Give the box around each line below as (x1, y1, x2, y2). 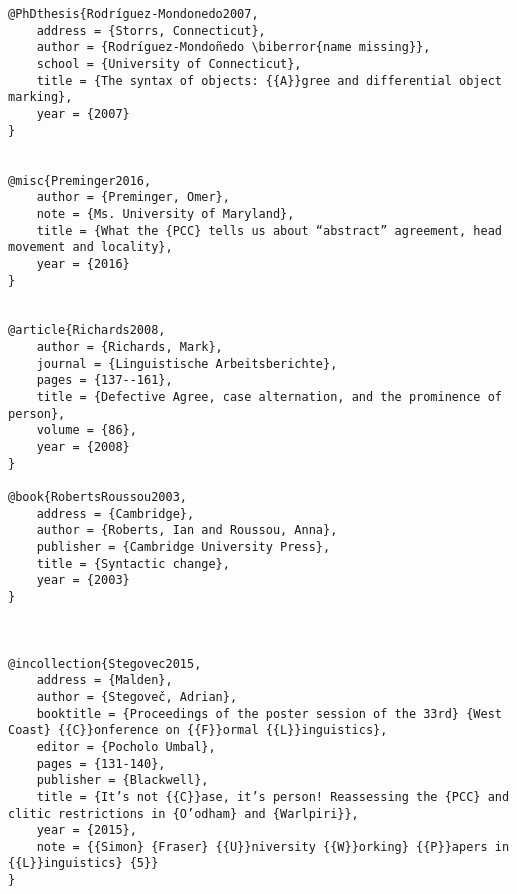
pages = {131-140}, (36, 756, 166, 771)
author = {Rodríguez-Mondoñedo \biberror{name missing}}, (36, 40, 431, 55)
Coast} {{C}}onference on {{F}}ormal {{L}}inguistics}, (8, 723, 388, 738)
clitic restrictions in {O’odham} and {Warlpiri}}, (8, 806, 359, 821)
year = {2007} (36, 106, 130, 121)
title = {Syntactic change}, (36, 556, 230, 571)
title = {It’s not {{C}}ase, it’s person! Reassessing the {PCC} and (36, 789, 510, 804)
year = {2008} (36, 440, 130, 455)
